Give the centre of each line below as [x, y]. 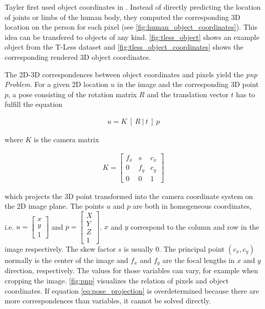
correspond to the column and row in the [195, 226]
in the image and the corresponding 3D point [188, 84]
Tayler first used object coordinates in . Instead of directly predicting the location [133, 7]
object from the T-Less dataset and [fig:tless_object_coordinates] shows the [124, 47]
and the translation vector [188, 94]
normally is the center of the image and [67, 260]
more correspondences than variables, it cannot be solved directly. [108, 301]
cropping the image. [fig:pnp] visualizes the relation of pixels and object [117, 280]
